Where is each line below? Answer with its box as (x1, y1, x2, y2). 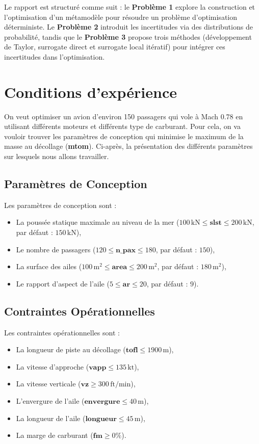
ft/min (110, 381, 131, 388)
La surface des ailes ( (16, 261, 82, 272)
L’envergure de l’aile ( (16, 396, 85, 406)
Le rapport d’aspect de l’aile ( (16, 278, 110, 289)
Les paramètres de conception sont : (4, 199, 117, 210)
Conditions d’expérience (4, 81, 177, 102)
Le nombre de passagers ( (16, 244, 96, 254)
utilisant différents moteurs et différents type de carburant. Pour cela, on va (4, 121, 241, 132)
